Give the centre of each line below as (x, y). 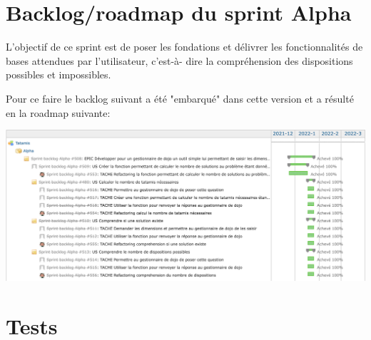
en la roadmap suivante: (58, 112)
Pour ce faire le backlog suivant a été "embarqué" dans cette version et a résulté (180, 98)
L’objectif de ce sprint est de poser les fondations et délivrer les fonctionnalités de (184, 47)
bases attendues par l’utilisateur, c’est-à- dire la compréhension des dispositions (179, 60)
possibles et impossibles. (59, 74)
